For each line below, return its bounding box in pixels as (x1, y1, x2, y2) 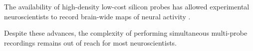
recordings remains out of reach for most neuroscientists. (4, 37, 177, 48)
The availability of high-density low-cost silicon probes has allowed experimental (4, 1, 250, 11)
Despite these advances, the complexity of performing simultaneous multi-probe (4, 28, 248, 38)
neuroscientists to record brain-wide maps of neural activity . (4, 11, 191, 21)
